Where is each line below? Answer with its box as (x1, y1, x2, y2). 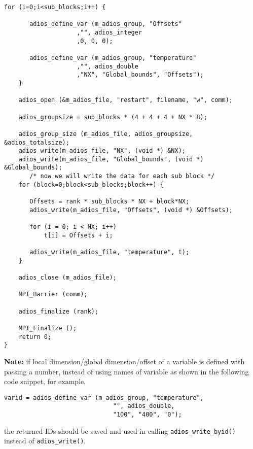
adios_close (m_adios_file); (18, 274, 117, 281)
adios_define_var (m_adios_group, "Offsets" (29, 20, 182, 28)
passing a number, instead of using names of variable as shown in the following (4, 366, 249, 376)
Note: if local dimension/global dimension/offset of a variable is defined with (4, 356, 245, 366)
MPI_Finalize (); (18, 324, 77, 332)
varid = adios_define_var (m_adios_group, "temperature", (4, 394, 204, 401)
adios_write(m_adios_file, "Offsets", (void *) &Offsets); (29, 206, 233, 214)
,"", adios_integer (77, 28, 142, 36)
